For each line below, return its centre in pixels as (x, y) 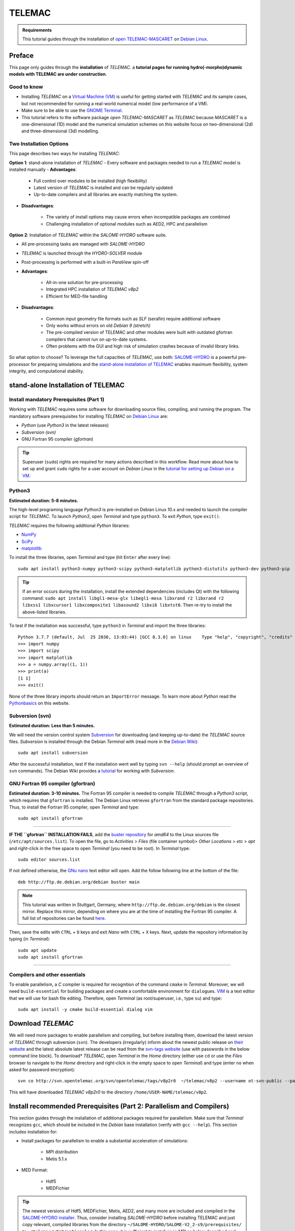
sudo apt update (37, 950)
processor (19, 364)
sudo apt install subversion (53, 753)
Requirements (37, 30)
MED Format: (35, 1170)
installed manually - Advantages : (43, 169)
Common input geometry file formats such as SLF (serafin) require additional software (133, 319)
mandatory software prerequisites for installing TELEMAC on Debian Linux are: (88, 416)
